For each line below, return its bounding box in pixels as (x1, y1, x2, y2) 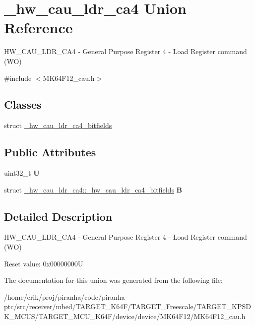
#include (4, 72, 32, 83)
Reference (4, 17, 73, 38)
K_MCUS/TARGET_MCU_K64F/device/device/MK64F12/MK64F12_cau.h (4, 311, 246, 322)
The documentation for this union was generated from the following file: (4, 275, 223, 285)
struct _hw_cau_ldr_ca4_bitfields (4, 120, 112, 130)
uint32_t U (4, 168, 40, 178)
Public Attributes (4, 144, 96, 160)
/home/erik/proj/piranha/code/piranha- (4, 291, 127, 302)
